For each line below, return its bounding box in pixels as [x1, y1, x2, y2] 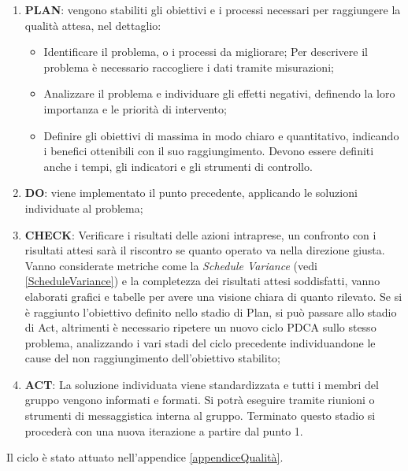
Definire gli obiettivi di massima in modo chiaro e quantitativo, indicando [43, 127, 399, 143]
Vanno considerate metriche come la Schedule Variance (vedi [24, 257, 317, 273]
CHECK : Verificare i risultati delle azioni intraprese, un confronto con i [24, 226, 376, 243]
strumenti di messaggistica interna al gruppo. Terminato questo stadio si [24, 407, 376, 424]
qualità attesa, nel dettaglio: [24, 17, 161, 33]
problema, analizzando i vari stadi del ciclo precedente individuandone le [24, 334, 376, 350]
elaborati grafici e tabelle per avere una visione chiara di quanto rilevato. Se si [24, 287, 402, 304]
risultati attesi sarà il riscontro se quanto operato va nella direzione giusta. [24, 242, 385, 258]
